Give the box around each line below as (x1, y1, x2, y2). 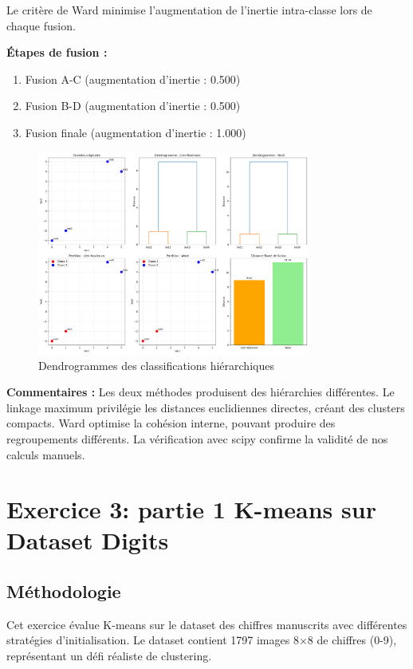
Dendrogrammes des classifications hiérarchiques (38, 356, 274, 373)
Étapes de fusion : (6, 44, 108, 61)
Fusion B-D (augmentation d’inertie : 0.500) (25, 97, 241, 114)
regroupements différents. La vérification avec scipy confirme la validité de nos (6, 430, 388, 447)
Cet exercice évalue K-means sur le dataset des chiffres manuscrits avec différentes (6, 616, 407, 632)
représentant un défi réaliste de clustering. (6, 647, 212, 664)
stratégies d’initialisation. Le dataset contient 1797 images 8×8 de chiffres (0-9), (6, 632, 397, 648)
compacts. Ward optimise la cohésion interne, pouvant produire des (6, 415, 336, 431)
